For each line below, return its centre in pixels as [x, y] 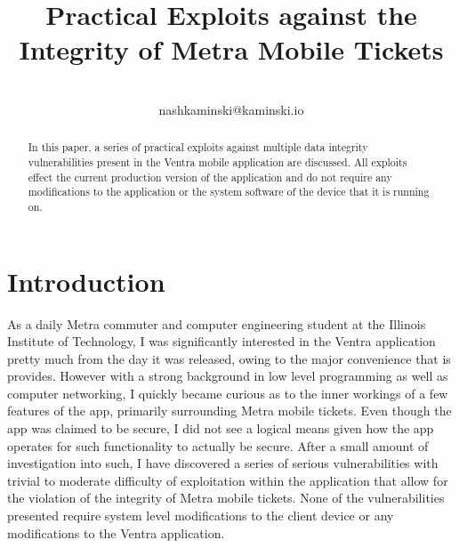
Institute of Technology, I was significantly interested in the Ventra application [221, 341]
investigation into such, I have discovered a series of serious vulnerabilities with [223, 463]
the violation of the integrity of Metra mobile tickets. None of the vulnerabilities [226, 498]
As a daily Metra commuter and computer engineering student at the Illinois [217, 323]
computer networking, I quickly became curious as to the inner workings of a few [228, 393]
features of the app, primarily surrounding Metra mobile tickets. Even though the [229, 411]
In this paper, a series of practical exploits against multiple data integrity [198, 147]
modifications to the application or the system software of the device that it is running [229, 192]
